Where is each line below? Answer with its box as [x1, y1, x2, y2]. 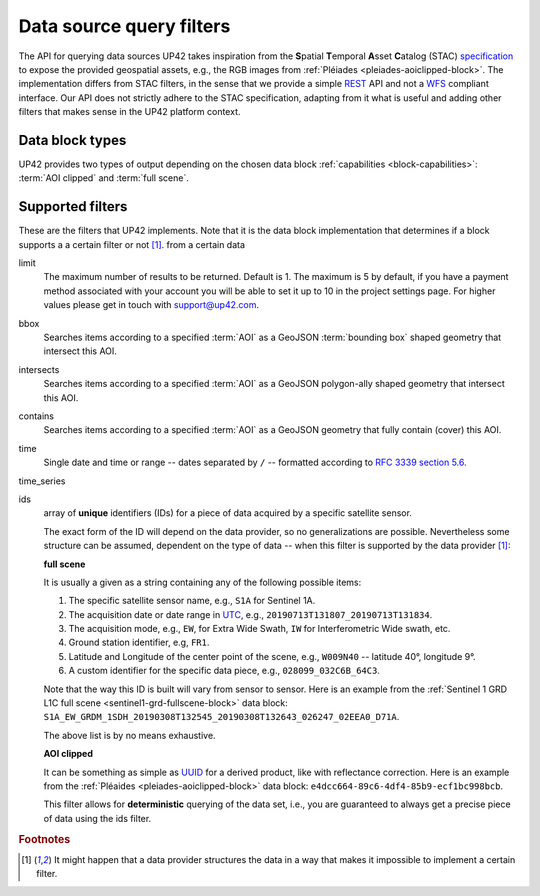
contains [18, 410, 55, 422]
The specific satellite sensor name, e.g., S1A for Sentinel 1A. [68, 595, 316, 607]
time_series [18, 475, 66, 487]
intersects [18, 363, 60, 375]
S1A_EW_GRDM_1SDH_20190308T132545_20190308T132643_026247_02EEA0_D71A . [43, 711, 400, 723]
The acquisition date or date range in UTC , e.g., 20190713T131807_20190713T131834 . [68, 608, 433, 620]
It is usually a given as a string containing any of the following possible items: [43, 576, 362, 588]
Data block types [18, 131, 127, 149]
